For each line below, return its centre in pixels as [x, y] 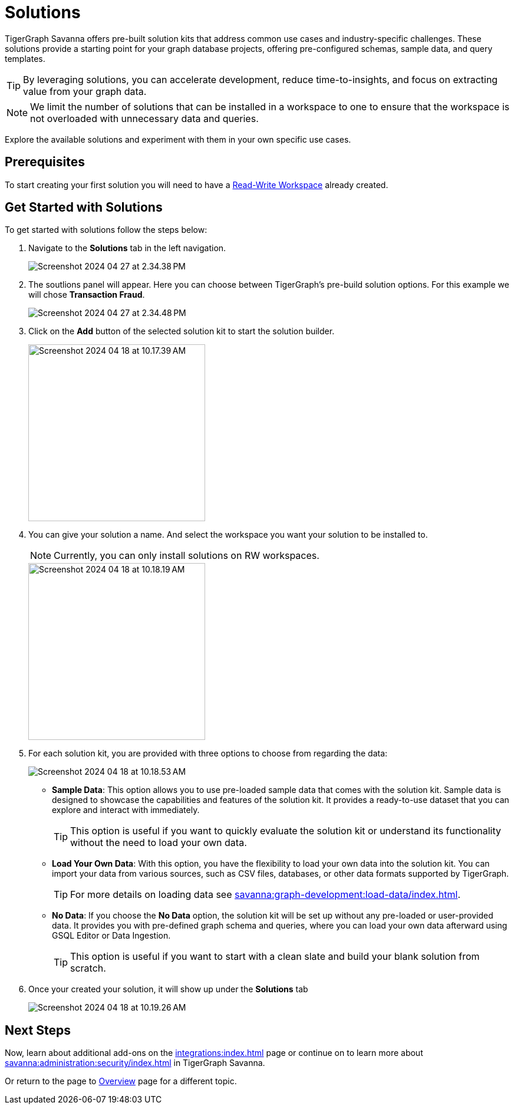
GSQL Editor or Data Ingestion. [111, 936]
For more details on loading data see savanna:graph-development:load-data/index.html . [266, 895]
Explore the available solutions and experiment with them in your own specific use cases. [178, 139]
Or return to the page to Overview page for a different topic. [121, 1081]
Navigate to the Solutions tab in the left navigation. [127, 248]
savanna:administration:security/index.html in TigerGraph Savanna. [135, 1063]
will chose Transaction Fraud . [87, 295]
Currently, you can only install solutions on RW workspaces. [187, 556]
